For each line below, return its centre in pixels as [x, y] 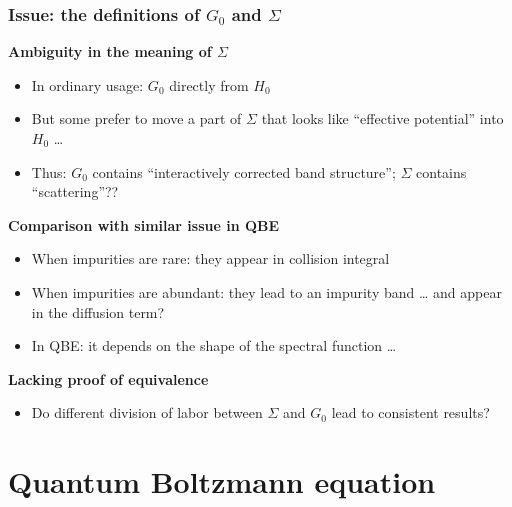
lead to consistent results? [410, 412]
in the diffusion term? [98, 311]
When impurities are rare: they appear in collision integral [210, 258]
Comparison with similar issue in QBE [144, 224]
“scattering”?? [75, 191]
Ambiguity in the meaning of [110, 51]
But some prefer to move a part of [136, 118]
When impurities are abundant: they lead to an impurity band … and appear [266, 291]
